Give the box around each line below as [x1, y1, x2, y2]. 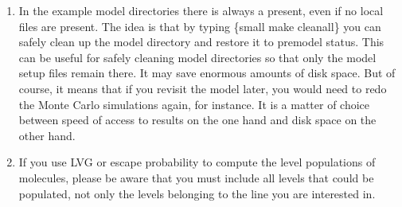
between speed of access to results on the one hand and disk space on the [18, 111, 377, 128]
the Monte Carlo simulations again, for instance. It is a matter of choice [18, 96, 370, 112]
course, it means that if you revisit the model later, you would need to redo [18, 80, 387, 96]
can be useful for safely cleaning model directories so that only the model [18, 49, 377, 65]
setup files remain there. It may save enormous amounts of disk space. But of [18, 64, 396, 81]
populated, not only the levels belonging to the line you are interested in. [18, 185, 376, 201]
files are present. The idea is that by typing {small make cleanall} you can [18, 18, 381, 34]
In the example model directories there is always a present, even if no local [18, 2, 384, 18]
